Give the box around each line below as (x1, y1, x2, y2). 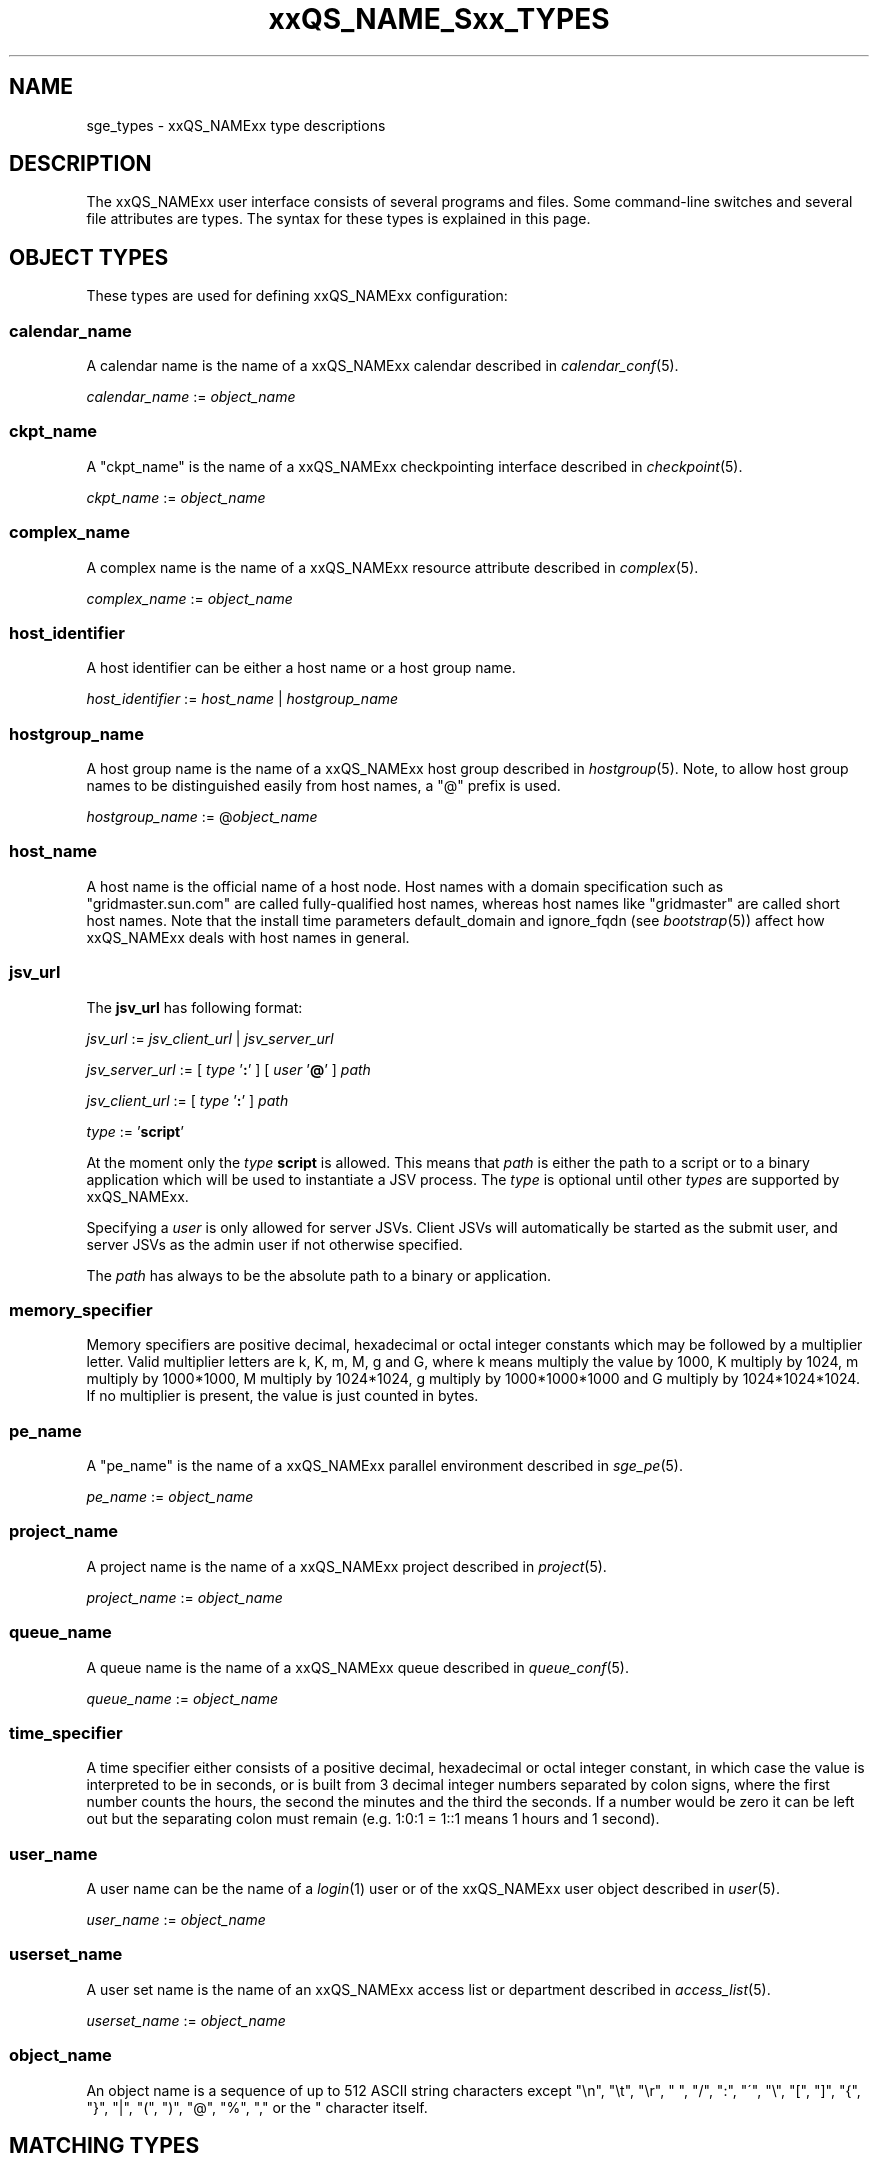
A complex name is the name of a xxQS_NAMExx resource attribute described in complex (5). (86, 558, 699, 576)
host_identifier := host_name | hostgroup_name (86, 690, 399, 708)
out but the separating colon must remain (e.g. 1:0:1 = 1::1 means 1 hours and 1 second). (86, 1810, 660, 1828)
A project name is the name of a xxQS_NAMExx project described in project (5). (86, 1557, 607, 1575)
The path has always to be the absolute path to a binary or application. (86, 1266, 552, 1284)
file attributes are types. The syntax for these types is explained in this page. (86, 210, 591, 228)
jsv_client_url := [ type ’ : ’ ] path (86, 1091, 289, 1109)
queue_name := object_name (86, 1689, 278, 1707)
